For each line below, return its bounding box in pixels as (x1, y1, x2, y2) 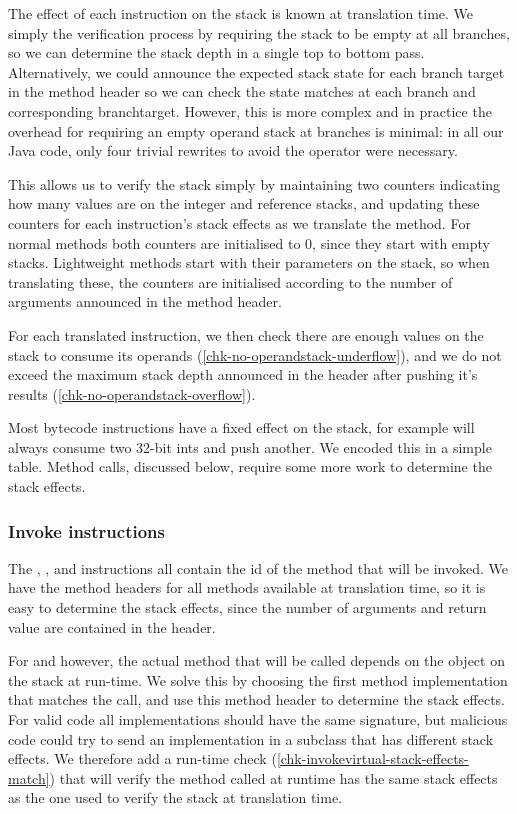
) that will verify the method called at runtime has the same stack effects (49, 767, 498, 788)
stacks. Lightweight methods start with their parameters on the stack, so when (8, 252, 490, 273)
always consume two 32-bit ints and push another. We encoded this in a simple (8, 436, 492, 457)
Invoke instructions (8, 518, 165, 543)
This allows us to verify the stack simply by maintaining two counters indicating (8, 173, 501, 194)
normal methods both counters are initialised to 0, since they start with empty (8, 232, 490, 253)
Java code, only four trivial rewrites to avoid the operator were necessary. (8, 140, 458, 161)
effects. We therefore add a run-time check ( (8, 748, 277, 769)
